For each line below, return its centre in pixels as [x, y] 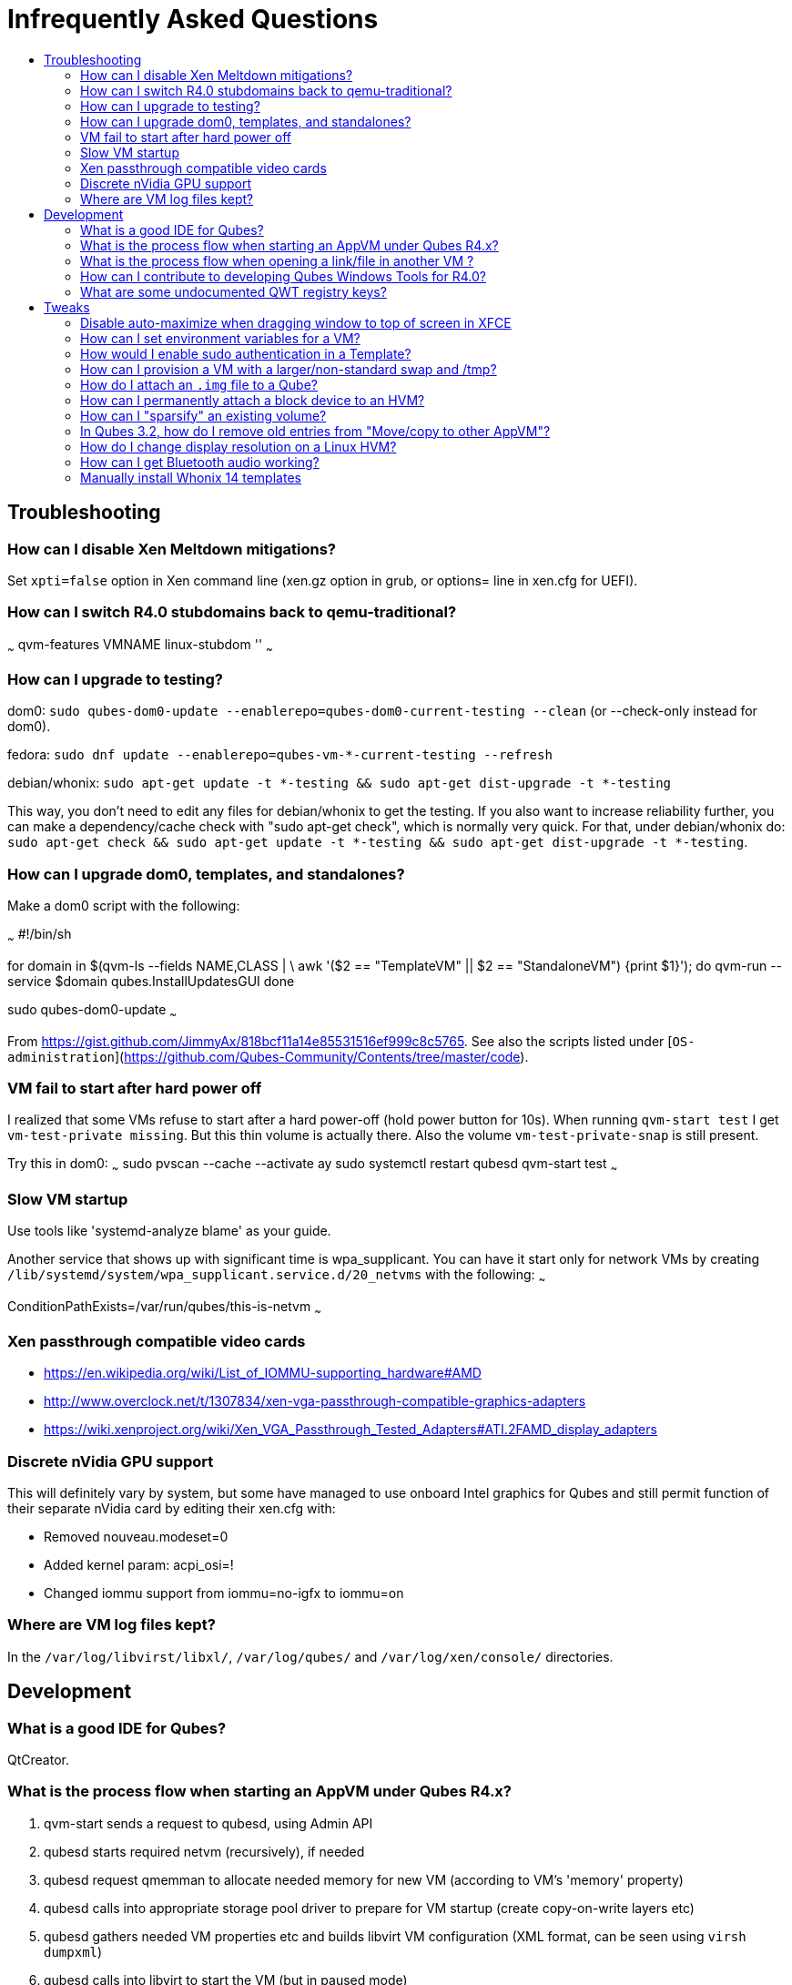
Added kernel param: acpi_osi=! [139, 1565]
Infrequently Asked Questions [193, 19]
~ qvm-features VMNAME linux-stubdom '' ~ [140, 646]
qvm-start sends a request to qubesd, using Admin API [208, 1823]
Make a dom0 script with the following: [124, 906]
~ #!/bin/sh [40, 936]
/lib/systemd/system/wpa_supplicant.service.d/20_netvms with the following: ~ [277, 1276]
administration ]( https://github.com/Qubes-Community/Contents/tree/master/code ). [268, 1056]
